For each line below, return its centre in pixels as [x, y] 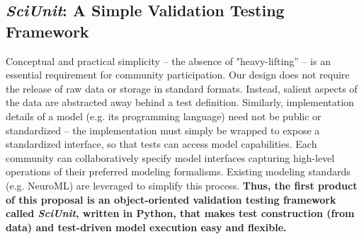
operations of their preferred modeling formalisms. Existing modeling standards [178, 171]
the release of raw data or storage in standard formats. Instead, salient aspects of [182, 88]
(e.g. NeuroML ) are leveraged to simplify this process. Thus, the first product [182, 185]
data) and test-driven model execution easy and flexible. [146, 227]
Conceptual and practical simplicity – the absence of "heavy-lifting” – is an [168, 60]
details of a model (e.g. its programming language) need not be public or [164, 116]
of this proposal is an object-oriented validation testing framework [171, 199]
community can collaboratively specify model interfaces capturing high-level [170, 157]
